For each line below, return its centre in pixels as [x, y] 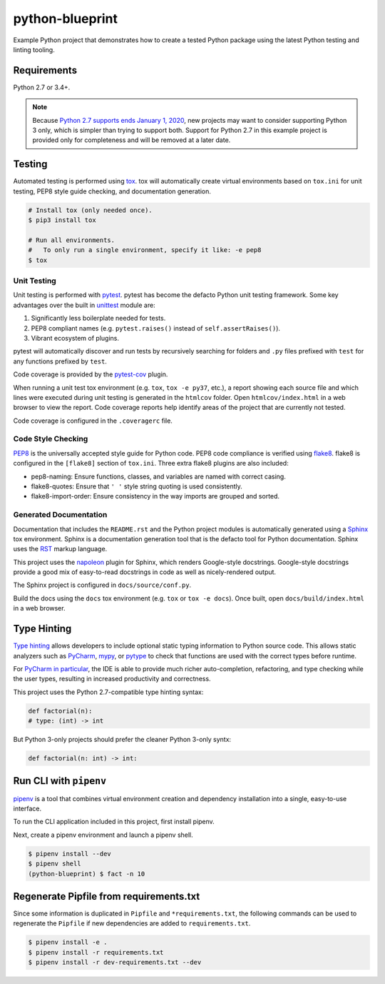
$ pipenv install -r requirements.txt [96, 952]
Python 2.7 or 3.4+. [42, 87]
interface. [27, 808]
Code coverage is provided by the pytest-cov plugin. [91, 374]
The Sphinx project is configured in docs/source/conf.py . [102, 585]
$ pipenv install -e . [68, 942]
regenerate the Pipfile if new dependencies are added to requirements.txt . [132, 923]
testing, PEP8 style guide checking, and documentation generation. [112, 191]
